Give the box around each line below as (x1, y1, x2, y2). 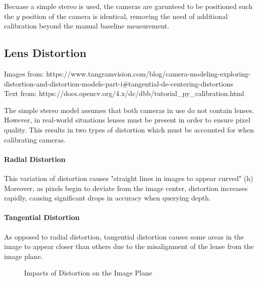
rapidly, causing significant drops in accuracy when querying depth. (4, 192, 211, 203)
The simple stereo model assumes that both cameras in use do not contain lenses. (4, 104, 254, 115)
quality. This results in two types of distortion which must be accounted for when (4, 124, 254, 134)
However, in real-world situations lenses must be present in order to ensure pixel (4, 114, 250, 125)
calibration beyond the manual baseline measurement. (4, 20, 169, 31)
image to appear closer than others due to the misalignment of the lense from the (4, 241, 254, 251)
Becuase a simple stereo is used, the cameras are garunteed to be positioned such (4, 1, 252, 11)
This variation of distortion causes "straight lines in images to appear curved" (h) (4, 172, 253, 183)
